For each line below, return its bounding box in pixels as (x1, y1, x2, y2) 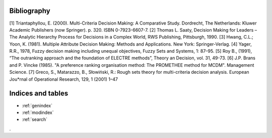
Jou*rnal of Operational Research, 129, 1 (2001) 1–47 (9, 76, 118, 82)
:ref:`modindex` (22, 109, 54, 115)
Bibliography (9, 7, 50, 15)
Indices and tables (9, 89, 69, 98)
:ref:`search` (22, 116, 48, 122)
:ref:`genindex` (22, 102, 53, 108)
